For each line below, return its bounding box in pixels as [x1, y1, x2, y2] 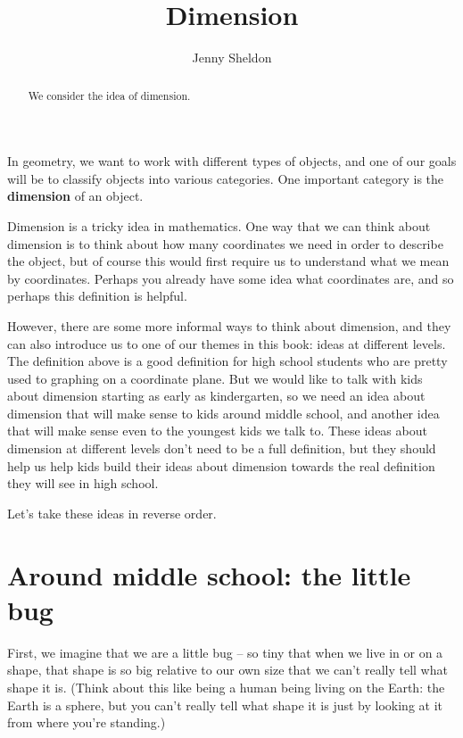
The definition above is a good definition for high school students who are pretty [7, 352, 448, 370]
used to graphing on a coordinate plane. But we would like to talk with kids [7, 369, 423, 387]
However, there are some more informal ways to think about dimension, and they [7, 316, 451, 335]
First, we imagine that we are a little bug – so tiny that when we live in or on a [7, 643, 443, 661]
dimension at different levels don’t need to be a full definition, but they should [7, 439, 436, 458]
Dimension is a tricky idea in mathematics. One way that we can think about [7, 216, 431, 235]
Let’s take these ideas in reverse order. [7, 503, 217, 522]
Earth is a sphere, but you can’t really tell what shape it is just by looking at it [7, 695, 442, 714]
